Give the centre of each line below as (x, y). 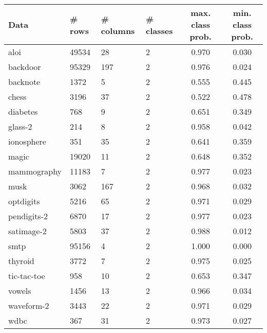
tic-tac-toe (27, 276)
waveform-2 (29, 305)
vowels (20, 291)
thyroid (21, 261)
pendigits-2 (28, 216)
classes (159, 30)
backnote (24, 82)
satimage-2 (27, 231)
